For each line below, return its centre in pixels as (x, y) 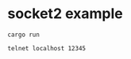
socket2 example (65, 14)
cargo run (24, 35)
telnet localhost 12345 (47, 48)
